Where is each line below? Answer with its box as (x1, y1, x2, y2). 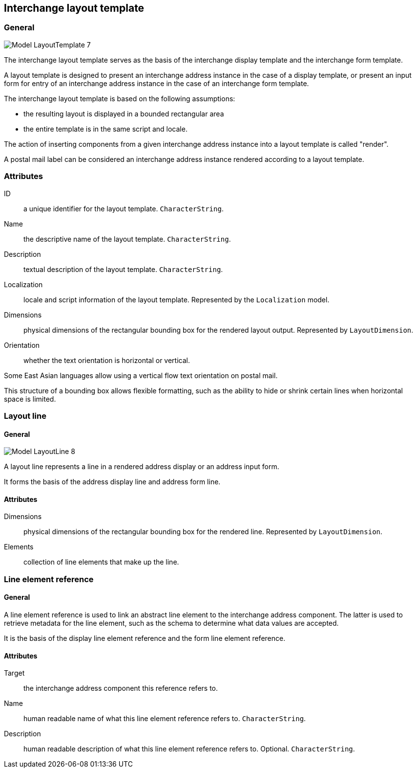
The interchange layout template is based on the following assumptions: (4, 94, 235, 103)
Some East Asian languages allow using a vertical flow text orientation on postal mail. (4, 371, 278, 380)
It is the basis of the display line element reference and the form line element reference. (4, 634, 286, 642)
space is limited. (4, 394, 56, 403)
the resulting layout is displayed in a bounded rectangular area (23, 109, 224, 118)
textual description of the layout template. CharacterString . (23, 265, 223, 273)
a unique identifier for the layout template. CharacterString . (23, 204, 224, 213)
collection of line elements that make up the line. (23, 558, 179, 567)
